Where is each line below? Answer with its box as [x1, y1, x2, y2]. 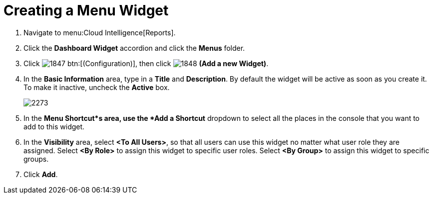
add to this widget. [23, 122, 85, 131]
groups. [23, 154, 49, 163]
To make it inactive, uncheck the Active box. [23, 83, 170, 92]
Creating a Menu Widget [3, 2, 169, 19]
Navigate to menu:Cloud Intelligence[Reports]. [23, 28, 176, 37]
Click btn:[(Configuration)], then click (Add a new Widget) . [23, 59, 269, 68]
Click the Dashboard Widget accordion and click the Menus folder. [23, 43, 245, 52]
